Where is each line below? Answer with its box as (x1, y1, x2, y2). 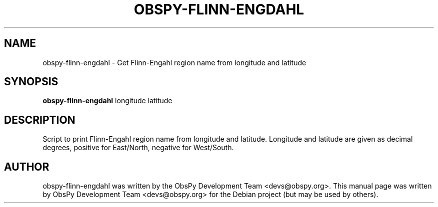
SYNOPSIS (4, 75, 58, 88)
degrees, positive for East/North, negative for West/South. (42, 143, 234, 152)
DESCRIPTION (4, 113, 75, 126)
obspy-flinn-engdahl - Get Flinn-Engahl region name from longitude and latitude (42, 58, 306, 67)
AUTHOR (4, 160, 49, 173)
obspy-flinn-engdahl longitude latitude (42, 96, 172, 105)
